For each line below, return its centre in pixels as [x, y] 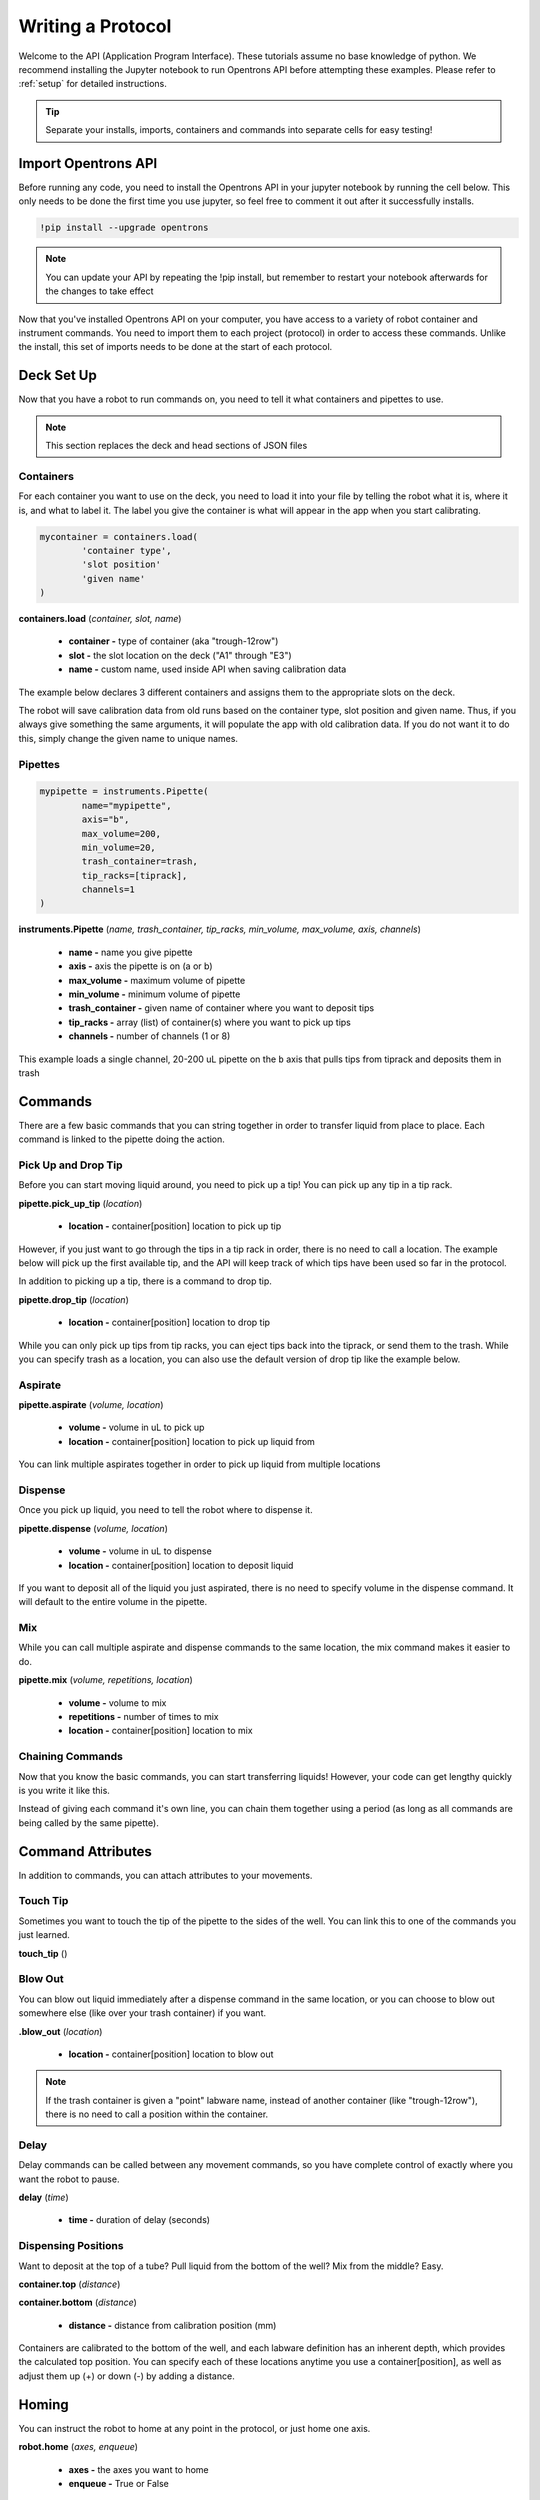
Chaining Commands [71, 1757]
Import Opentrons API [88, 163]
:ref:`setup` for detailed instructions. [92, 84]
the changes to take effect [99, 291]
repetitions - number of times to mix [143, 1717]
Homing [43, 2404]
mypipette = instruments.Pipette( [124, 791]
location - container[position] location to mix [161, 1731]
